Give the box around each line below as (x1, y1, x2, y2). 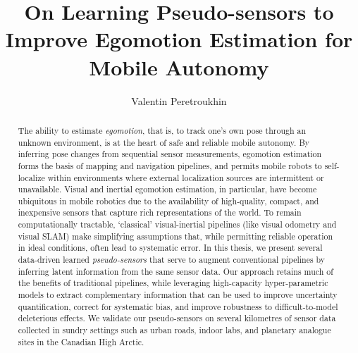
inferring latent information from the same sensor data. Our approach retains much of (18, 265, 333, 277)
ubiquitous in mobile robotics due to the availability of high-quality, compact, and (18, 194, 319, 206)
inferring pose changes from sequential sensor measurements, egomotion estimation (18, 148, 322, 160)
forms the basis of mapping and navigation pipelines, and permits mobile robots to (18, 159, 322, 171)
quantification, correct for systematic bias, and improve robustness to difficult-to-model (18, 300, 338, 312)
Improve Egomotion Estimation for (5, 25, 353, 54)
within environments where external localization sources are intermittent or (47, 171, 324, 183)
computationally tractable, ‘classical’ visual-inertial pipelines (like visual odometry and (18, 218, 337, 230)
